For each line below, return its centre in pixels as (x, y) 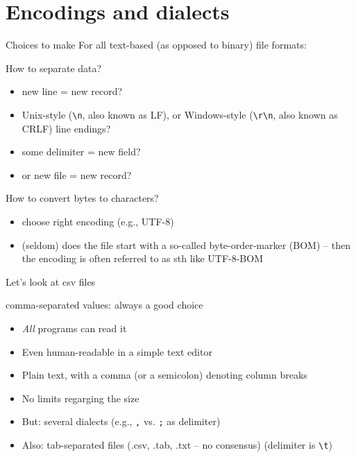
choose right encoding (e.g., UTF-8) (98, 221)
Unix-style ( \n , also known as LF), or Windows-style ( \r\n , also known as (180, 114)
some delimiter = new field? (81, 152)
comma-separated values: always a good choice (104, 305)
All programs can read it (74, 328)
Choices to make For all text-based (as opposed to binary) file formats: (156, 45)
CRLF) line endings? (66, 128)
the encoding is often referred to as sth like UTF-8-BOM (143, 258)
